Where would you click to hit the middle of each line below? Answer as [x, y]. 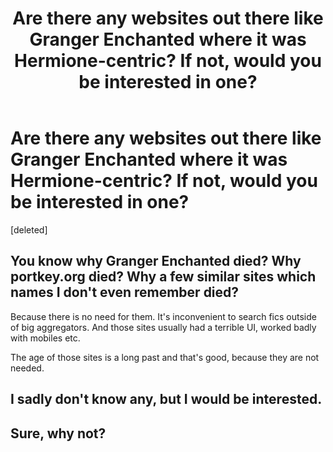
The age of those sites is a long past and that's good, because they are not [165, 357]
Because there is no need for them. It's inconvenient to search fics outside [163, 316]
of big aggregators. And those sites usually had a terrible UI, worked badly [163, 327]
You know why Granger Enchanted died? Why [156, 261]
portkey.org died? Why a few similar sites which [163, 277]
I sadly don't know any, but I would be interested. [166, 399]
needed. [27, 368]
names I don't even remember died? [125, 292]
